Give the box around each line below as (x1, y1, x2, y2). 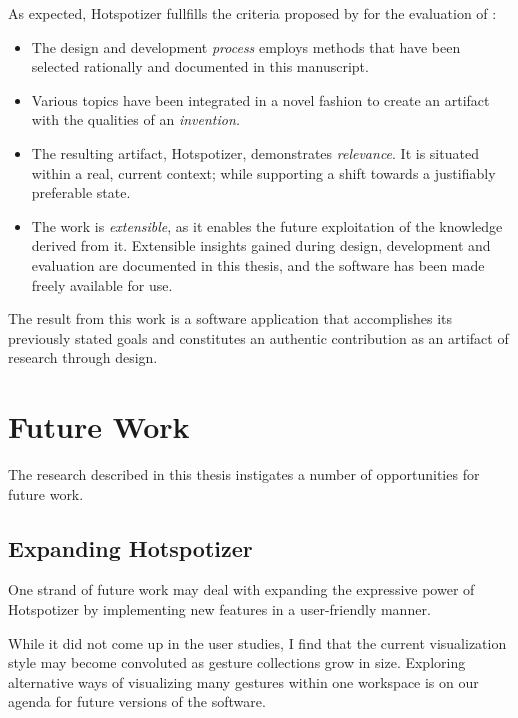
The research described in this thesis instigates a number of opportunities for (8, 464, 480, 485)
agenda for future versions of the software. (8, 691, 266, 712)
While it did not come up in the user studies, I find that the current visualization (8, 632, 507, 653)
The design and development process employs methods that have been (31, 36, 461, 57)
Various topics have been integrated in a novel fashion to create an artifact (31, 89, 490, 110)
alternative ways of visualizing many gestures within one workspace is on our (8, 671, 479, 692)
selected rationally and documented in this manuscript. (31, 56, 369, 77)
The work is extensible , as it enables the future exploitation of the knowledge (31, 215, 503, 236)
